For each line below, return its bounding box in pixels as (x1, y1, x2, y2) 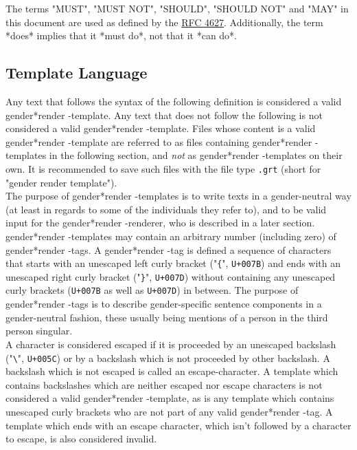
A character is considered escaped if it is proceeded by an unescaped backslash (5, 336, 336, 351)
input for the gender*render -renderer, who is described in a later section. (5, 215, 315, 230)
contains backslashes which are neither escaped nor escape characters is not (5, 377, 323, 392)
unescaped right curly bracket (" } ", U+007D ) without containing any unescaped (5, 269, 336, 283)
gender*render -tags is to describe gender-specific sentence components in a (5, 297, 322, 311)
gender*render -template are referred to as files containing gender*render (5, 134, 312, 149)
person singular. (5, 323, 73, 338)
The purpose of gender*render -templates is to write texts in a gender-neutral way (5, 189, 352, 203)
